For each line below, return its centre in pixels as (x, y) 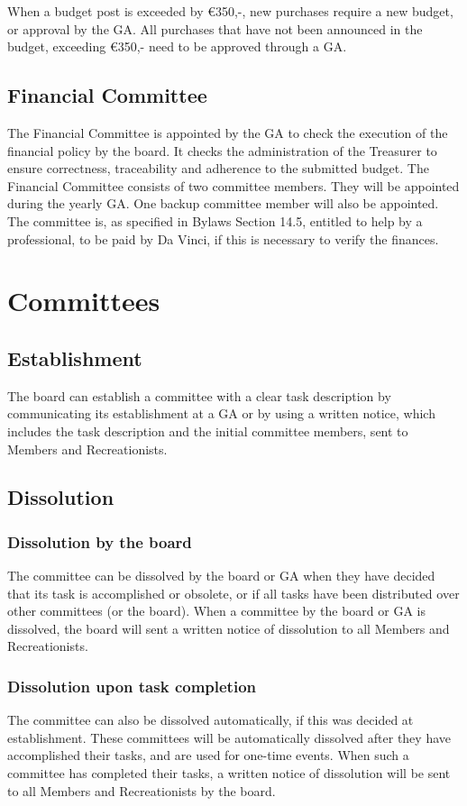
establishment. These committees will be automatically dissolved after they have (229, 737)
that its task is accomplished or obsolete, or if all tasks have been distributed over (233, 593)
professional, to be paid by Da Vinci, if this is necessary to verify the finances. (223, 238)
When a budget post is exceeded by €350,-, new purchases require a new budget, (230, 11)
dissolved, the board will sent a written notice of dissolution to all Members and (229, 628)
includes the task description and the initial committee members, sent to (208, 430)
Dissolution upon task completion (132, 686)
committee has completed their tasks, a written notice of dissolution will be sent (229, 773)
